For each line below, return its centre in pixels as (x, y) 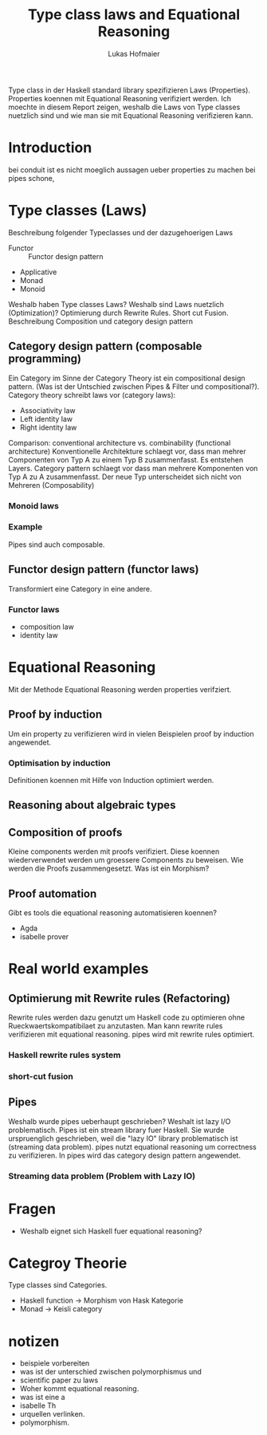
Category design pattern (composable (105, 346)
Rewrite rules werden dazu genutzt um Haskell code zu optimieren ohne (127, 1017)
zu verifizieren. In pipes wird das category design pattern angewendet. (125, 1155)
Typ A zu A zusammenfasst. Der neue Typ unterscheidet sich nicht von (125, 477)
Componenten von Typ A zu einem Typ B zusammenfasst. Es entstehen (126, 459)
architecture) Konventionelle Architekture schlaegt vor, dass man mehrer (127, 451)
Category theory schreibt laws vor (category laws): (92, 395)
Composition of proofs (65, 832)
